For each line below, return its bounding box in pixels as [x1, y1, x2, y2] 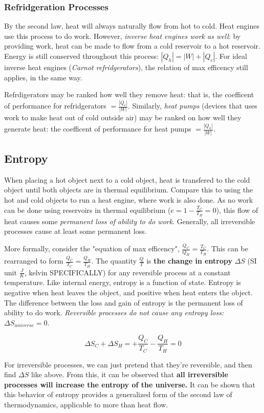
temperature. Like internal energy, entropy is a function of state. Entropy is [4, 277, 241, 288]
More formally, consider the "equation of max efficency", [4, 243, 180, 254]
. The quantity [91, 255, 137, 266]
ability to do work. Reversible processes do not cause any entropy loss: [4, 307, 224, 318]
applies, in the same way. [4, 72, 82, 82]
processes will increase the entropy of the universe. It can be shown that [4, 379, 256, 389]
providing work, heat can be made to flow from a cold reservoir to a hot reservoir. [4, 40, 260, 51]
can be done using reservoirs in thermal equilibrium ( [4, 204, 171, 215]
